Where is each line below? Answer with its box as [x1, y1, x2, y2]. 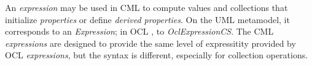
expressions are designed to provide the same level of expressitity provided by [5, 36, 296, 49]
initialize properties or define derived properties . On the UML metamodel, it [5, 13, 290, 26]
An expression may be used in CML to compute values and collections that [5, 1, 288, 13]
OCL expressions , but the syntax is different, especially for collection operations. [5, 49, 308, 61]
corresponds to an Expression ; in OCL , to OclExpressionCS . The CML [5, 25, 274, 38]
